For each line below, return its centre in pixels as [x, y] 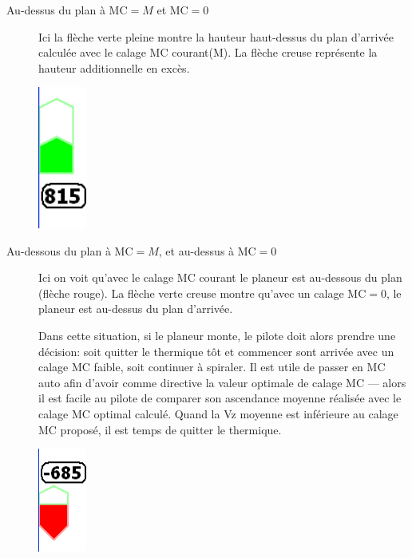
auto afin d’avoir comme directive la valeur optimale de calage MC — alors [222, 382]
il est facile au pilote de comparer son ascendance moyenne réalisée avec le [220, 398]
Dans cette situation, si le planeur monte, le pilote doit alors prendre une [217, 335]
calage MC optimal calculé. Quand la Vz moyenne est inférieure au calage [218, 413]
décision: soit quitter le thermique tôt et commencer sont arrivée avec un [216, 351]
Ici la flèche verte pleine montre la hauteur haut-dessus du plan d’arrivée [216, 36]
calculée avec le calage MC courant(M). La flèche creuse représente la [208, 52]
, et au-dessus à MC [207, 250]
